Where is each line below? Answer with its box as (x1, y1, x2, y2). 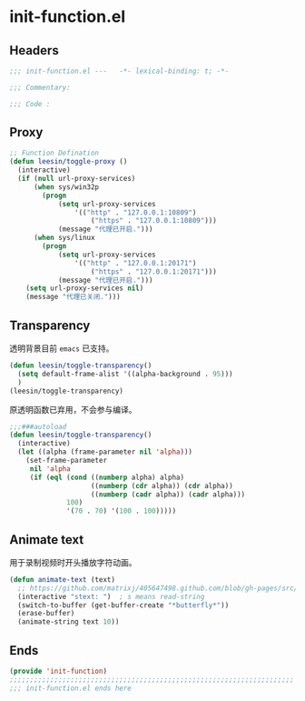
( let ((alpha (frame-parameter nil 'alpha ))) (17, 447, 193, 456)
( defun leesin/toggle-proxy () (9, 157, 128, 166)
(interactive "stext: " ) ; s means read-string (17, 592, 205, 601)
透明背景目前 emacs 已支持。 (9, 343, 114, 354)
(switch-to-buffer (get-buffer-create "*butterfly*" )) (17, 600, 230, 610)
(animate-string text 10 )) (17, 617, 120, 626)
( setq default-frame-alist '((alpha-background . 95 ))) (17, 369, 233, 378)
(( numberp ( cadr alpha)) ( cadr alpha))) (90, 489, 246, 499)
